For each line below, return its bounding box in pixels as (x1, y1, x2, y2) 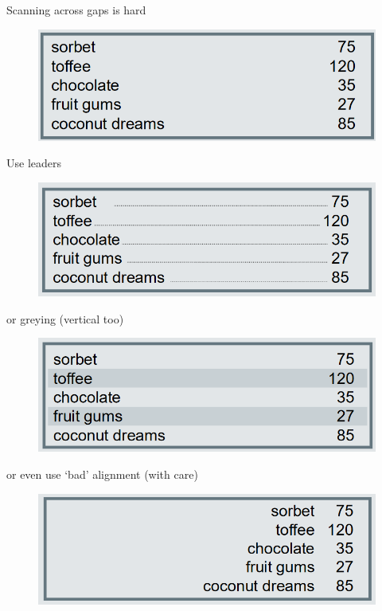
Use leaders (6, 155, 62, 171)
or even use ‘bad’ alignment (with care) (6, 465, 198, 482)
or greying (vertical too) (6, 310, 124, 327)
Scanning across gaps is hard (6, 2, 146, 18)
